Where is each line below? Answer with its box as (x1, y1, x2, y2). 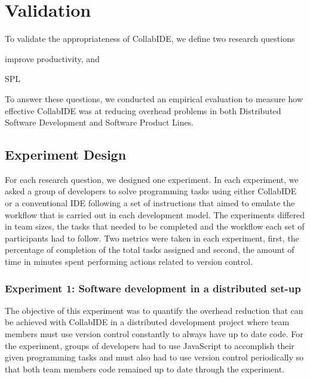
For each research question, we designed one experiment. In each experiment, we (5, 173, 299, 185)
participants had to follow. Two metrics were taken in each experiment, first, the (5, 231, 299, 244)
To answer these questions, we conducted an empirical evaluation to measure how (5, 92, 303, 105)
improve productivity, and (5, 52, 100, 65)
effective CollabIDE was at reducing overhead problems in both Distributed (5, 104, 281, 117)
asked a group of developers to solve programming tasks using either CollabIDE (5, 185, 297, 197)
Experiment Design (5, 145, 127, 164)
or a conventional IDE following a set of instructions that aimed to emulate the (5, 197, 295, 209)
